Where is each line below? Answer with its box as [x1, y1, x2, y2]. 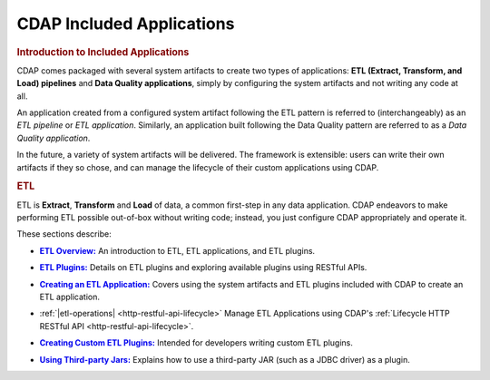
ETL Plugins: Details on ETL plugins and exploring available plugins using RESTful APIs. [39, 262, 367, 273]
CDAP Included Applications [16, 14, 235, 34]
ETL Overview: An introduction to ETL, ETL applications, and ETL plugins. [39, 245, 316, 256]
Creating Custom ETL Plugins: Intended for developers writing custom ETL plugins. [39, 337, 353, 348]
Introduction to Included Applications [16, 45, 190, 58]
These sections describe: [16, 229, 113, 239]
